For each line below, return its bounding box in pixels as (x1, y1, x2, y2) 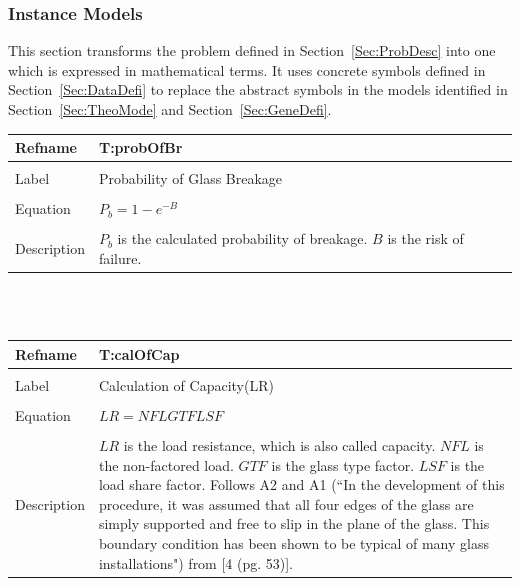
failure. (98, 247, 142, 268)
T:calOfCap (98, 343, 180, 364)
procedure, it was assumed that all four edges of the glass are (98, 493, 474, 514)
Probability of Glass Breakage (98, 168, 283, 189)
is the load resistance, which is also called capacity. (123, 435, 436, 456)
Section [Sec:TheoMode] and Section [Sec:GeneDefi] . (8, 99, 332, 119)
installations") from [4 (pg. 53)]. (98, 552, 294, 573)
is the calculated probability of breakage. (117, 228, 368, 249)
